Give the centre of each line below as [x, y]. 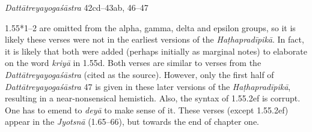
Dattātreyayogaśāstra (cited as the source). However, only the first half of [139, 74]
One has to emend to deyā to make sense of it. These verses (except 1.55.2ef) [147, 109]
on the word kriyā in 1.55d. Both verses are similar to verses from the [133, 63]
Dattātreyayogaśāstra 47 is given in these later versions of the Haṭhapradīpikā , [148, 86]
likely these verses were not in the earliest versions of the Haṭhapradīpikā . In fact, [154, 39]
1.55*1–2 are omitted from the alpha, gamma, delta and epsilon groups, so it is [150, 27]
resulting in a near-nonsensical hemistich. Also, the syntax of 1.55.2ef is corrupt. [153, 98]
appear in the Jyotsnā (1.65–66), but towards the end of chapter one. [132, 121]
